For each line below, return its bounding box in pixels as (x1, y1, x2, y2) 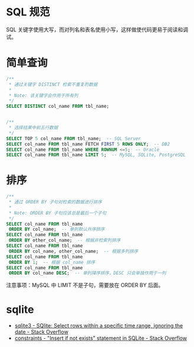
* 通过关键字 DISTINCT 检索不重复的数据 (8, 81, 98, 87)
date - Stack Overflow (14, 328, 69, 336)
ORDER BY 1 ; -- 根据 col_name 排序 (8, 259, 96, 265)
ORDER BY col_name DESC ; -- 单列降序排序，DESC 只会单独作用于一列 (8, 270, 166, 276)
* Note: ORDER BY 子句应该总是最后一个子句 (8, 210, 107, 216)
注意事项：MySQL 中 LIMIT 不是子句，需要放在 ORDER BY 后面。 (6, 282, 164, 289)
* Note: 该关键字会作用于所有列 (8, 92, 78, 98)
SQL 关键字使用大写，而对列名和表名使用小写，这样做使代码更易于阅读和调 (6, 26, 189, 33)
